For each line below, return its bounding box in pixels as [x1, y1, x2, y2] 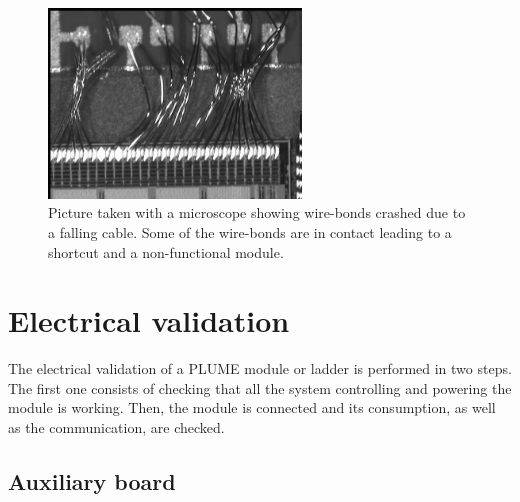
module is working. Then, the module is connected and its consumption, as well [8, 397, 496, 418]
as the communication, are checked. [8, 417, 225, 438]
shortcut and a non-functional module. [48, 241, 284, 262]
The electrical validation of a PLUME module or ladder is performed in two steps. [8, 358, 512, 379]
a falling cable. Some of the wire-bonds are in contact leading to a [48, 221, 452, 242]
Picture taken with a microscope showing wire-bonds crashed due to [48, 202, 466, 223]
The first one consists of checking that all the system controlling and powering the [8, 377, 512, 398]
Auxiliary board [8, 466, 176, 497]
